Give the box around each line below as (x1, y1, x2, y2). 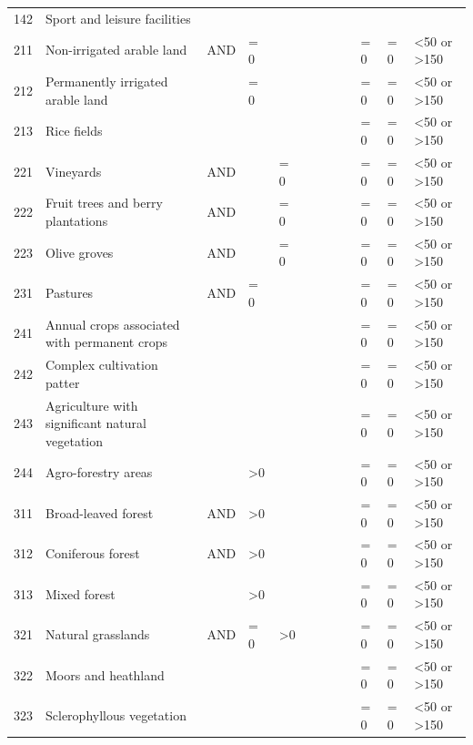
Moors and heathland (45, 665, 165, 684)
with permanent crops (45, 332, 167, 352)
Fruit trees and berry (45, 193, 163, 212)
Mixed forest (45, 584, 116, 603)
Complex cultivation (45, 355, 158, 374)
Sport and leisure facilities (45, 8, 191, 27)
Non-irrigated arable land (45, 40, 187, 59)
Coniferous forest (45, 544, 140, 563)
